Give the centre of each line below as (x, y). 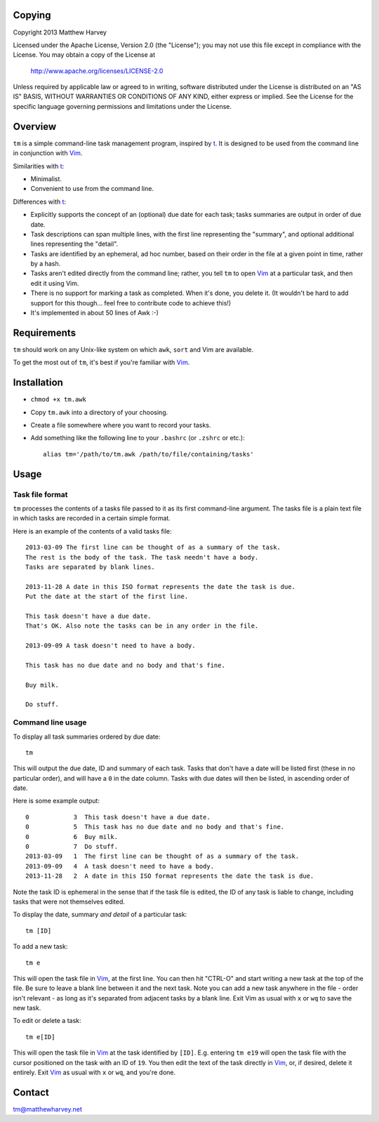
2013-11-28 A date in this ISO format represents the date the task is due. (161, 587)
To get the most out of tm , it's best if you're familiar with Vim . (101, 362)
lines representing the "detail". (74, 244)
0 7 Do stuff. (72, 847)
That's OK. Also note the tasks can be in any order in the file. (142, 626)
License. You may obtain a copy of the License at (84, 55)
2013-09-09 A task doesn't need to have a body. (111, 646)
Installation (38, 383)
